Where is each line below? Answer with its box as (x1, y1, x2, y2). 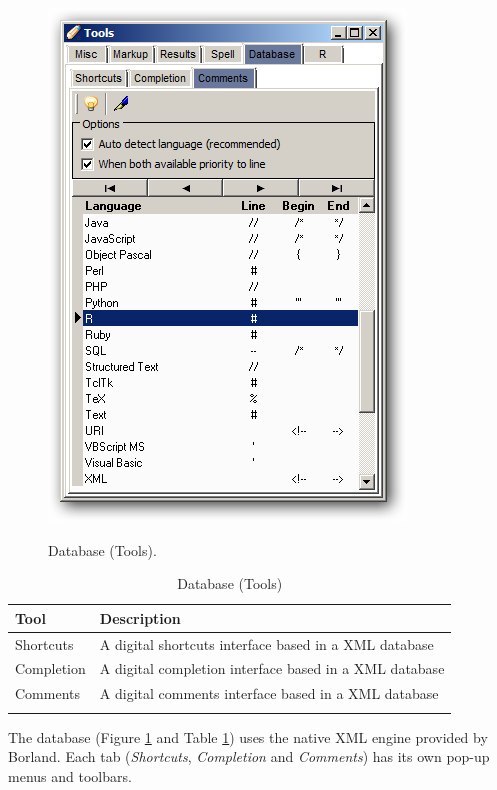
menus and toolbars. (8, 765, 132, 786)
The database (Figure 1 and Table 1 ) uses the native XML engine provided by (8, 726, 488, 747)
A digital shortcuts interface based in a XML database (99, 633, 434, 654)
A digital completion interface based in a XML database (99, 658, 445, 679)
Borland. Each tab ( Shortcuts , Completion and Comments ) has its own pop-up (8, 746, 490, 767)
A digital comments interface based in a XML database (99, 683, 439, 704)
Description (99, 607, 181, 628)
